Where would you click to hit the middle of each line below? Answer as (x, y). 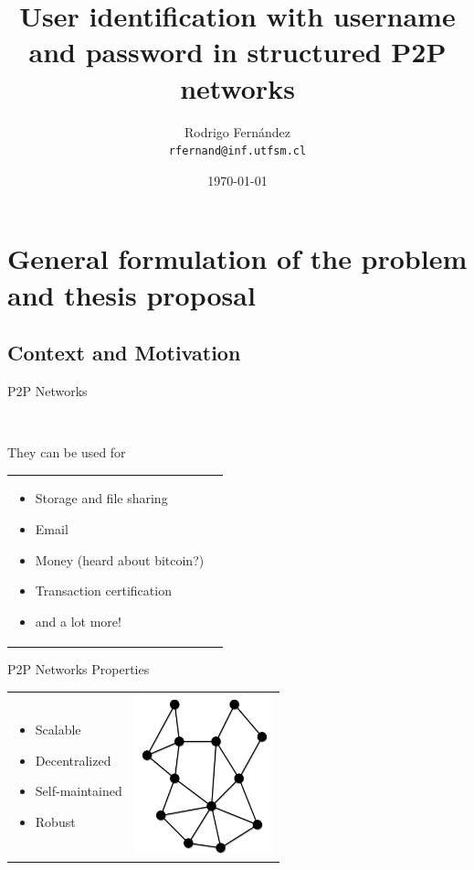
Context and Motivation (124, 353)
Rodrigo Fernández (237, 131)
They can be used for (67, 452)
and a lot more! (78, 621)
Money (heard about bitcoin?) (120, 559)
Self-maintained (79, 791)
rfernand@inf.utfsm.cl (237, 151)
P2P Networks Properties (79, 668)
